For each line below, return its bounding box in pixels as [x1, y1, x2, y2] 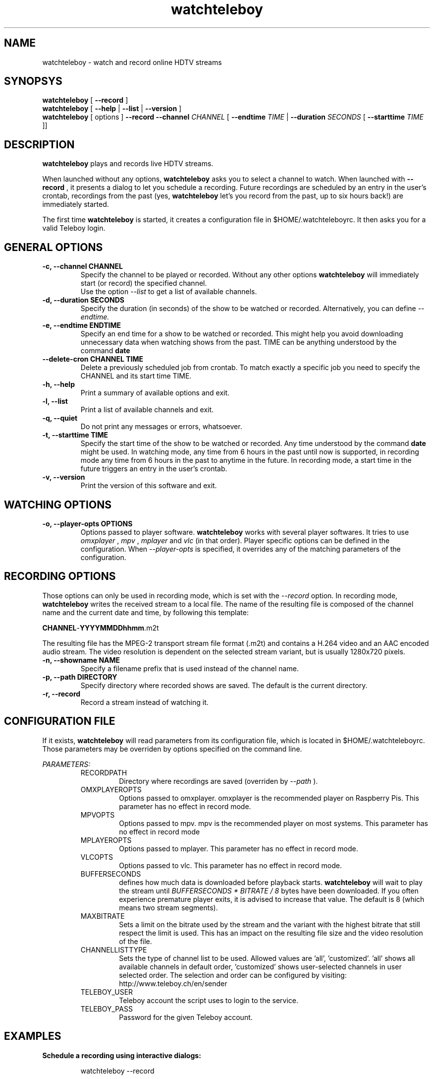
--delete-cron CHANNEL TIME [42, 355, 144, 364]
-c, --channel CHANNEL [42, 262, 123, 271]
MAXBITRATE [80, 911, 125, 920]
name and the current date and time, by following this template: [42, 608, 249, 617]
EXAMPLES [4, 1030, 61, 1043]
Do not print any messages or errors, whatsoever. [80, 422, 242, 431]
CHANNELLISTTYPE [80, 945, 147, 954]
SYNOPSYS [4, 75, 62, 88]
